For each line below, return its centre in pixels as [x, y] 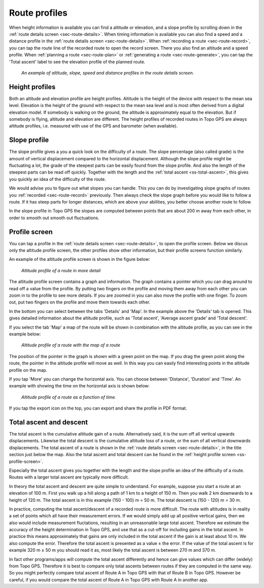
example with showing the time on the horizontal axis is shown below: [79, 386]
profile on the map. [28, 370]
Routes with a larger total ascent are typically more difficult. [69, 477]
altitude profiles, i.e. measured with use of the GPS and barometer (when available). [93, 126]
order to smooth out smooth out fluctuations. [54, 218]
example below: [25, 334]
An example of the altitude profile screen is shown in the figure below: [80, 259]
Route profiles [38, 13]
